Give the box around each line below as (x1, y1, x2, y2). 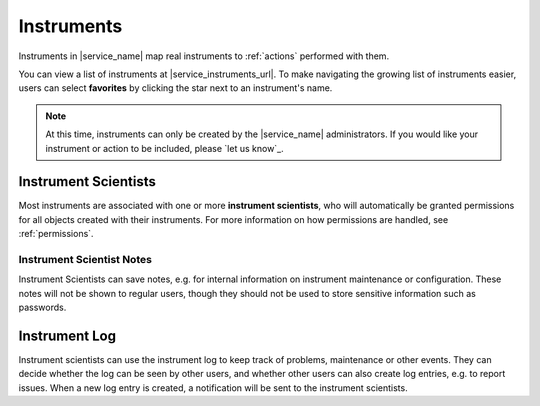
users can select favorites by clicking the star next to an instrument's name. (18, 82, 333, 94)
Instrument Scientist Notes (18, 252, 152, 266)
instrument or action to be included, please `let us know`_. (45, 142, 284, 154)
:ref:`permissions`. (18, 228, 94, 240)
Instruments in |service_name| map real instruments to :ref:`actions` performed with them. (18, 50, 390, 62)
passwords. (18, 301, 67, 314)
